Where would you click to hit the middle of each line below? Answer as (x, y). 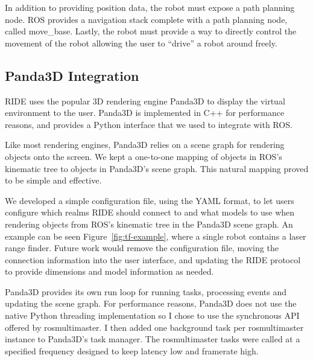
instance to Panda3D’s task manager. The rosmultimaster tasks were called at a (153, 339)
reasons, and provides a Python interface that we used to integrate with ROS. (149, 124)
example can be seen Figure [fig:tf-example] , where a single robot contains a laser (156, 236)
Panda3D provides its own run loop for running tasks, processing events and (146, 291)
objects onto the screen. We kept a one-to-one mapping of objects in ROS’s (144, 156)
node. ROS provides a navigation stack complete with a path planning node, (146, 19)
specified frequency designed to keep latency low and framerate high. (132, 350)
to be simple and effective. (53, 180)
